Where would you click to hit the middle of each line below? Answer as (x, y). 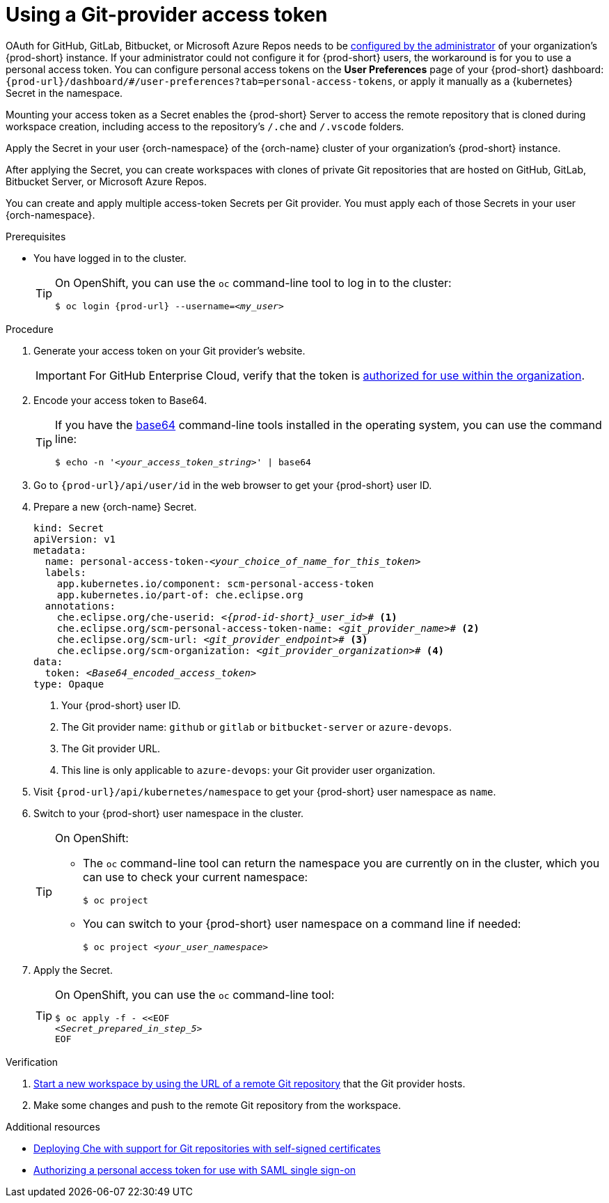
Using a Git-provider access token (167, 15)
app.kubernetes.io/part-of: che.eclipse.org (180, 595)
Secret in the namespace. (64, 93)
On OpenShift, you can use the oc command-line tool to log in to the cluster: (253, 282)
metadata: (60, 550)
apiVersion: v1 (75, 539)
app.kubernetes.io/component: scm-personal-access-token (215, 583)
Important (61, 375)
